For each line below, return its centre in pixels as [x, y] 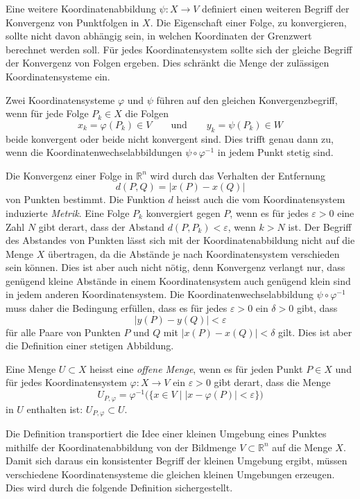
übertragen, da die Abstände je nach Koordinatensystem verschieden [194, 253]
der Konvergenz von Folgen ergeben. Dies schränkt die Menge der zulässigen [168, 63]
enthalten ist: [55, 409]
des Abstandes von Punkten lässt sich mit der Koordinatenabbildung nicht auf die [180, 240]
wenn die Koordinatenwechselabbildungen [94, 152]
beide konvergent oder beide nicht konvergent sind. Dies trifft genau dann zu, [170, 138]
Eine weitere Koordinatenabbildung [81, 8]
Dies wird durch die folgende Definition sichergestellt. [119, 488]
